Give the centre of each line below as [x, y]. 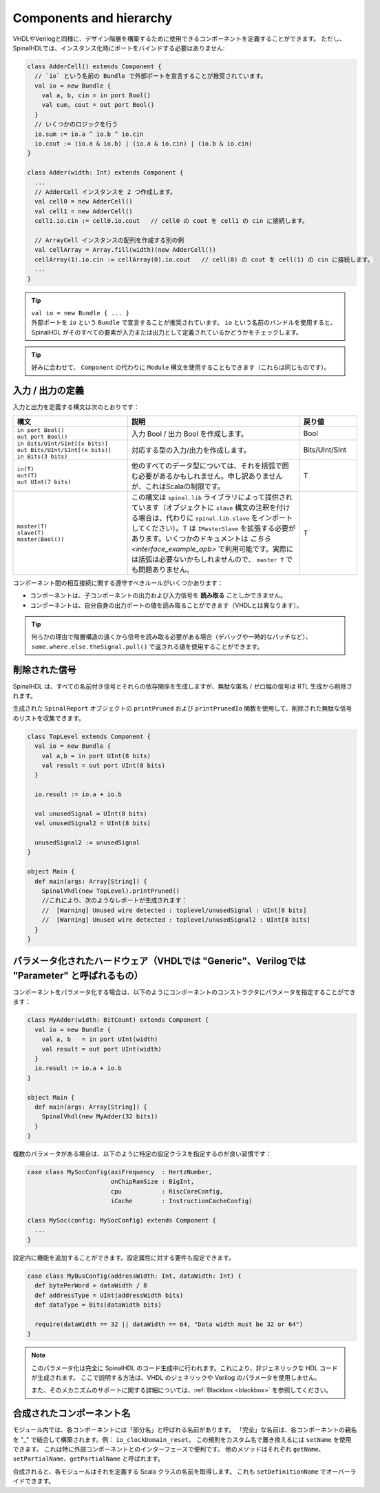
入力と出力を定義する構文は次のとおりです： [76, 407]
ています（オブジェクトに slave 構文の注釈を [204, 507]
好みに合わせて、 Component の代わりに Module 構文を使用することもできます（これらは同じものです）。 [181, 367]
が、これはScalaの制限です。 [178, 486]
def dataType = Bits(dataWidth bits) [98, 1305]
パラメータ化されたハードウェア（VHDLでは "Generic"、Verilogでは [159, 961]
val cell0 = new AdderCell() [84, 201]
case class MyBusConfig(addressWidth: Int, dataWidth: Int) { [134, 1276]
